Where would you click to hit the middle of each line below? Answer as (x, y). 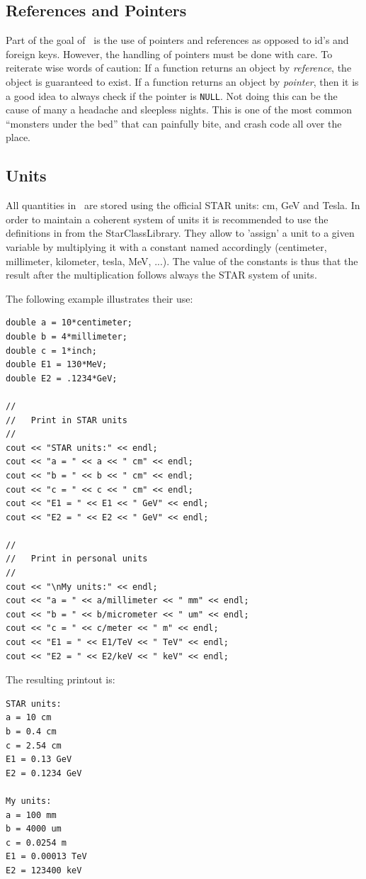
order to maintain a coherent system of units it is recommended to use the (167, 219)
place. (18, 137)
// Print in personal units (77, 559)
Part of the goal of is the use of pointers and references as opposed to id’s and (177, 40)
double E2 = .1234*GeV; (62, 378)
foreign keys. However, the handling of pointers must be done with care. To (169, 54)
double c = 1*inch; (51, 351)
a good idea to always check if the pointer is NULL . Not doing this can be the (172, 95)
